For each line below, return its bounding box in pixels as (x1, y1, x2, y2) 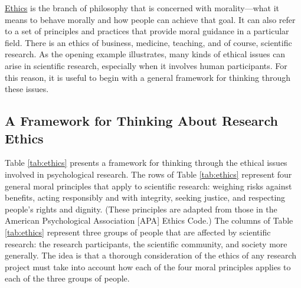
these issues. (5, 83, 49, 95)
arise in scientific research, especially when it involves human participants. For (5, 59, 287, 71)
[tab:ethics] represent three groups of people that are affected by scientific (5, 225, 271, 238)
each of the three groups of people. (5, 272, 130, 284)
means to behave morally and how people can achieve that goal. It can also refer (5, 13, 296, 25)
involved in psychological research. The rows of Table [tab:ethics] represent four (5, 168, 292, 180)
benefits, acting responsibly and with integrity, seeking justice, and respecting (5, 191, 286, 204)
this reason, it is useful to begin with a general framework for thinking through (5, 71, 290, 83)
